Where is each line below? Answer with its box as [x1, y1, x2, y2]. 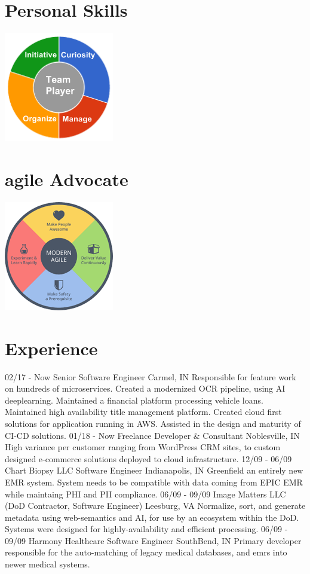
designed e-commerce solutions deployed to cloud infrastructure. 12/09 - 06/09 [5, 452, 292, 465]
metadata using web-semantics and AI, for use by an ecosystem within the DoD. [5, 511, 299, 523]
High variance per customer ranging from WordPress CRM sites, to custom [5, 441, 281, 453]
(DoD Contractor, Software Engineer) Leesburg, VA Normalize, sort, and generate [5, 499, 306, 512]
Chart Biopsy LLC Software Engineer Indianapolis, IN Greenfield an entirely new [5, 464, 303, 477]
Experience [5, 335, 98, 360]
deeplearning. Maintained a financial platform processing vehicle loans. [5, 393, 263, 406]
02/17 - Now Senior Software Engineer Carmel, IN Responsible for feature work [5, 370, 296, 383]
